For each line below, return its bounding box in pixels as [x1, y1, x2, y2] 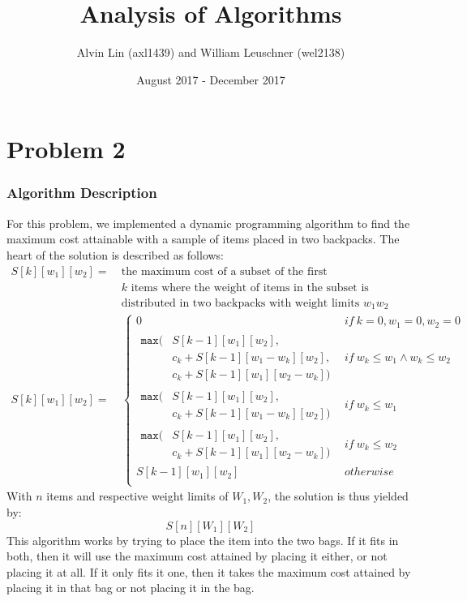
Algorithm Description [6, 182, 157, 203]
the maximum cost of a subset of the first [121, 265, 328, 277]
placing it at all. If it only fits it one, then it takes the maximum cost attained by [6, 563, 411, 580]
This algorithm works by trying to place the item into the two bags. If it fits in [6, 531, 399, 548]
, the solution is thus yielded [268, 487, 409, 504]
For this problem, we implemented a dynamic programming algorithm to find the [6, 214, 410, 231]
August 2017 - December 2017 [136, 71, 285, 88]
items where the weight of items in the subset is [131, 281, 369, 294]
